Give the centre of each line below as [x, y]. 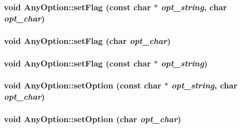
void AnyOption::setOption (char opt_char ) [93, 119]
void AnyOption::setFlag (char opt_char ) [87, 40]
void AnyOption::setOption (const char [83, 85]
